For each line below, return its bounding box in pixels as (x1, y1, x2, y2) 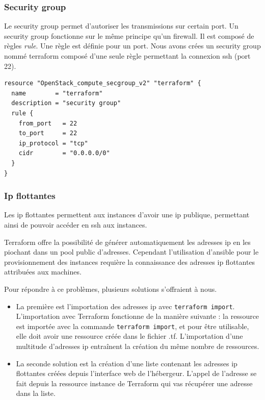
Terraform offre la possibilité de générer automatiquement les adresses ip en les (4, 236, 251, 247)
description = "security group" (11, 99, 121, 107)
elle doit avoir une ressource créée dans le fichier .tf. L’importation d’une (16, 331, 243, 341)
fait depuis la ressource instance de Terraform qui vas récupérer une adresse (16, 378, 253, 388)
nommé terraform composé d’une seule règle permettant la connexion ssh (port (4, 51, 251, 61)
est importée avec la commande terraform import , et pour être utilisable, (16, 320, 249, 331)
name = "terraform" (11, 89, 103, 97)
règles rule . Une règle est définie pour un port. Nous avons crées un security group (4, 40, 261, 51)
